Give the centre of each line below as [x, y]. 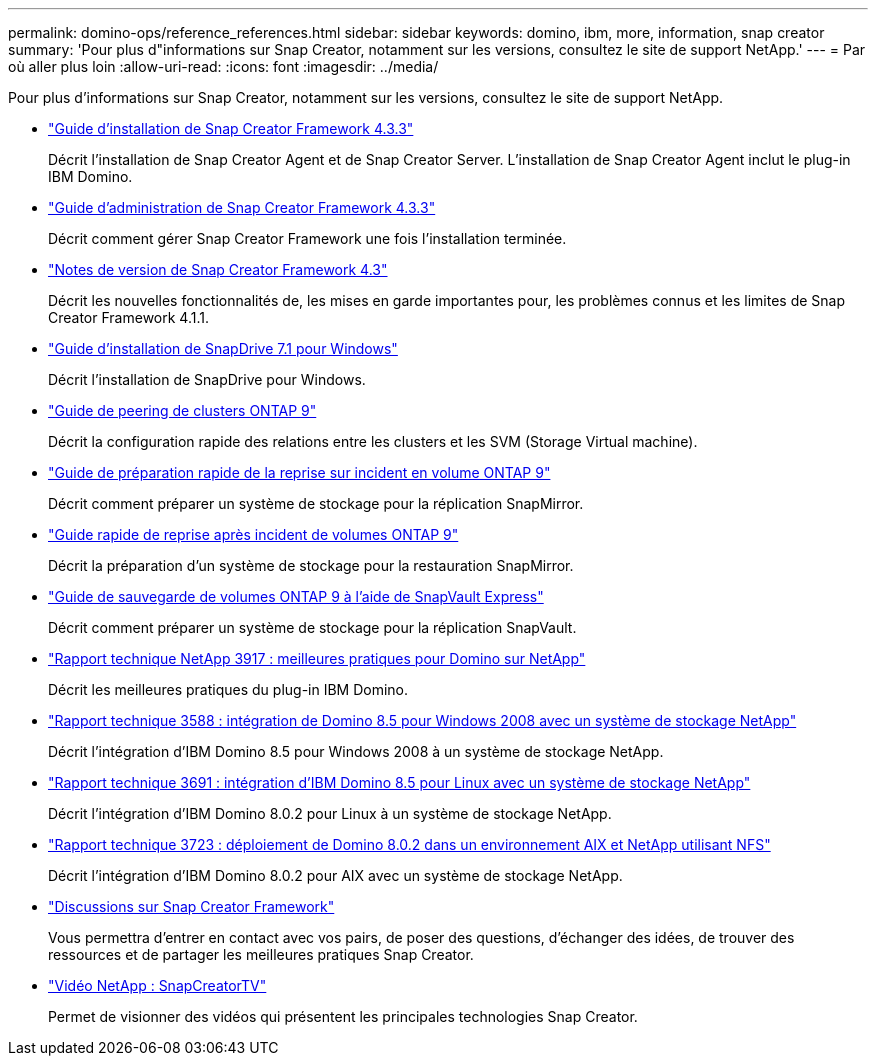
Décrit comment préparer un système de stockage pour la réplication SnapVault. [312, 627]
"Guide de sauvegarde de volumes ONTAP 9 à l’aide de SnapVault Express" [296, 596]
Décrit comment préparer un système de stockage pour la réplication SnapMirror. [316, 503]
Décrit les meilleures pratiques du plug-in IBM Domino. [228, 689]
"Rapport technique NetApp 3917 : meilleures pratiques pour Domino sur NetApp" [317, 658]
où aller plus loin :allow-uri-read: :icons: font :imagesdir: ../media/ [223, 66]
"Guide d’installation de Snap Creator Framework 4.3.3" [231, 128]
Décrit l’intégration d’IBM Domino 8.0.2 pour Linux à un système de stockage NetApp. [330, 813]
